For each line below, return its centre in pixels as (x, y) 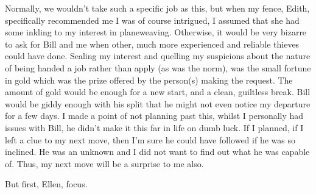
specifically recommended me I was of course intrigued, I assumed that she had (152, 20)
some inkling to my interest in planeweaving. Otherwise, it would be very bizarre (156, 32)
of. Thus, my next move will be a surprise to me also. (104, 163)
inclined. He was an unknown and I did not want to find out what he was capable (157, 152)
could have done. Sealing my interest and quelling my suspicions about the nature (158, 56)
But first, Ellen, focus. (46, 184)
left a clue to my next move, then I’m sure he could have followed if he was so (150, 139)
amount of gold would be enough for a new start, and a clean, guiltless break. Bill (158, 92)
